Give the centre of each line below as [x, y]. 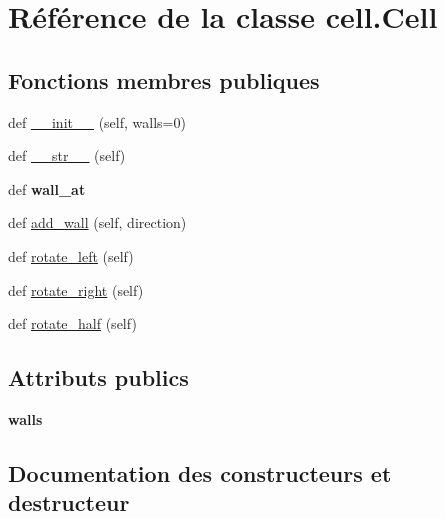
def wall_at [47, 188]
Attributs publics [98, 377]
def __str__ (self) [67, 155]
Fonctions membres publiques [164, 79]
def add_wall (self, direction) [97, 222]
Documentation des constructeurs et [200, 472]
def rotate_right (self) [76, 289]
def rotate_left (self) [71, 255]
